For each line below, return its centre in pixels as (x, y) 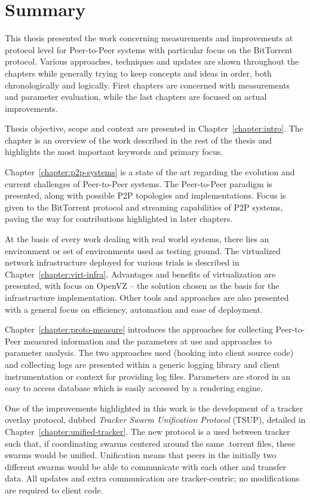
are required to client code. (54, 490)
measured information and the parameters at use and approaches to (148, 341)
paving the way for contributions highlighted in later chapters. (119, 219)
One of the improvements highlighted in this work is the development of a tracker (154, 408)
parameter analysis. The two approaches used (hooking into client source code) (149, 353)
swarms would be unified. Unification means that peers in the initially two (141, 455)
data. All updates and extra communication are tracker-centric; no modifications (152, 478)
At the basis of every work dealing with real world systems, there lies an (137, 239)
